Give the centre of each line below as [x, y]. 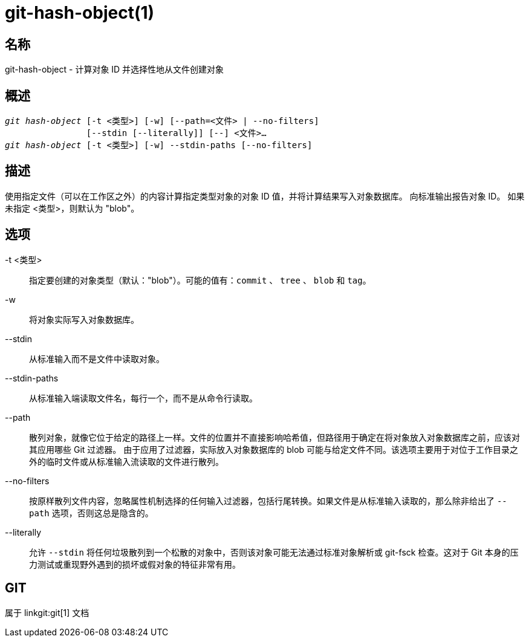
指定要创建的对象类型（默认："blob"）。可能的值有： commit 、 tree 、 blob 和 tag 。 [200, 280]
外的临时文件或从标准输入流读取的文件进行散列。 [126, 461]
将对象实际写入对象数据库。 [84, 319]
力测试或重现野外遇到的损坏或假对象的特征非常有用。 [135, 564]
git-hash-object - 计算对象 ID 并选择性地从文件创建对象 [115, 70]
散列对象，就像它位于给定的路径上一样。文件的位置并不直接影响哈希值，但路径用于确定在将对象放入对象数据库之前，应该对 [274, 437]
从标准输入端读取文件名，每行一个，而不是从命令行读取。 [143, 398]
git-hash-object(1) [80, 13]
